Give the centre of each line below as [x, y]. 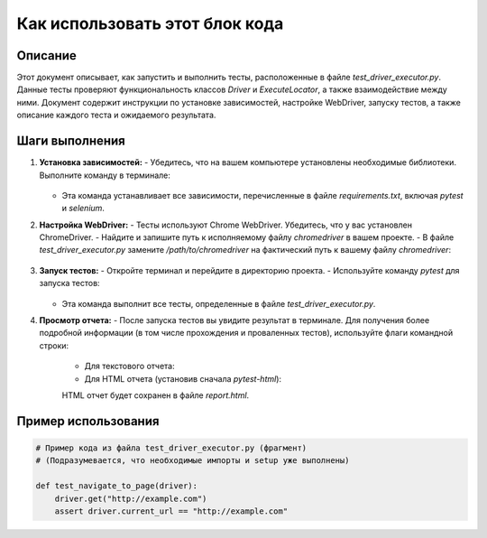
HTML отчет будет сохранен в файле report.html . [156, 395]
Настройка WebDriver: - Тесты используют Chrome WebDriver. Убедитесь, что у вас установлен [225, 225]
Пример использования [88, 421]
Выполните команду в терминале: [105, 175]
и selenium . [83, 209]
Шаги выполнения [71, 141]
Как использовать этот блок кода [150, 23]
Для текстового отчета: [129, 366]
